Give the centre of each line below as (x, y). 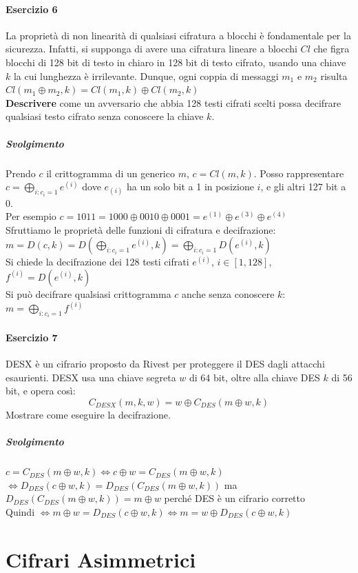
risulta (334, 76)
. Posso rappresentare (299, 173)
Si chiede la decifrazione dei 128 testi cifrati (97, 262)
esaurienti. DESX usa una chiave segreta (91, 377)
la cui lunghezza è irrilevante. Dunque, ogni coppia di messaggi (146, 76)
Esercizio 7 (32, 337)
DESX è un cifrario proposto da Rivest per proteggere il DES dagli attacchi (165, 364)
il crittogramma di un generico (110, 173)
